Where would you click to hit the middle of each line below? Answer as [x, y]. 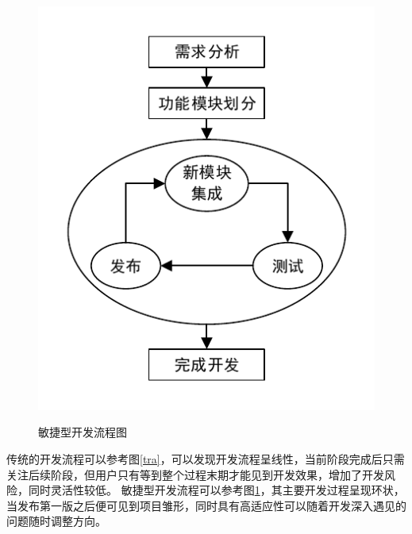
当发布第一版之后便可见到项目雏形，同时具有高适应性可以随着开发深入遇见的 [206, 505]
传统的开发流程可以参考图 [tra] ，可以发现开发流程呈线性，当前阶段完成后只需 [206, 458]
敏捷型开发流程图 [83, 432]
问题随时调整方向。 [56, 521]
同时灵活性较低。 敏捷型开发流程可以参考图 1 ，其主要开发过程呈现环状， [216, 490]
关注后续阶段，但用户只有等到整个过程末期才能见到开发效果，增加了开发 [195, 474]
